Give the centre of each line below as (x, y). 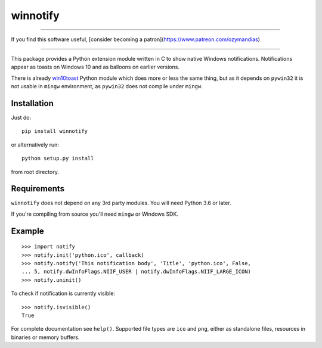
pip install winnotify (55, 131)
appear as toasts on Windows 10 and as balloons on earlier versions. (95, 67)
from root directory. (35, 172)
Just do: (21, 118)
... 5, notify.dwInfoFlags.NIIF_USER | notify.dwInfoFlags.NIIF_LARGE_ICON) (137, 272)
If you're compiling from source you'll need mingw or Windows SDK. (95, 214)
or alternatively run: (35, 145)
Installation (32, 103)
